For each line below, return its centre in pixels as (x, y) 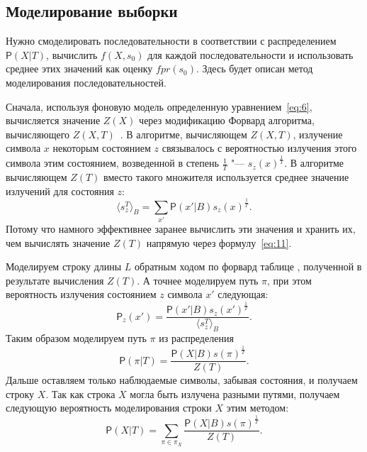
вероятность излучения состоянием (81, 294)
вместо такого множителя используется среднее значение (226, 177)
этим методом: (258, 408)
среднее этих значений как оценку (79, 68)
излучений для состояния (60, 191)
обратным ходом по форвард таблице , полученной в (248, 266)
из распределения (196, 338)
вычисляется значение (53, 120)
